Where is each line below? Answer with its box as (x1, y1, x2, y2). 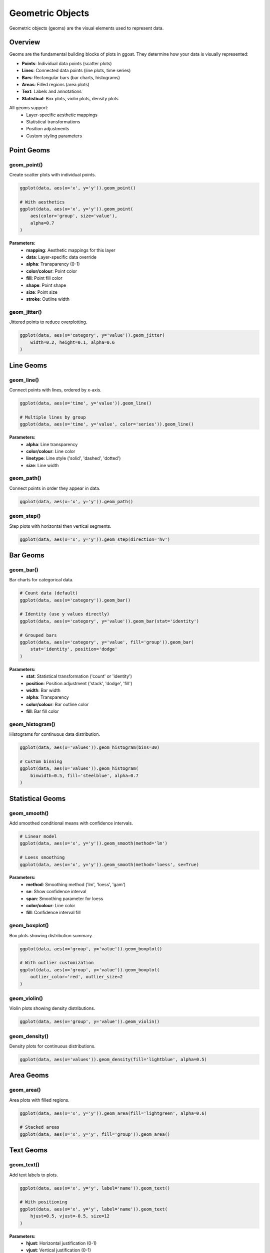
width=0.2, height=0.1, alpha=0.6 (30, 339, 115, 345)
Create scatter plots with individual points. (9, 171, 96, 177)
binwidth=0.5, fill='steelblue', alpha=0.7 (30, 772, 138, 778)
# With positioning (19, 1199, 67, 1205)
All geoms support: (9, 105, 48, 111)
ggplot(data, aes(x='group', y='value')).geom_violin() (19, 1019, 160, 1024)
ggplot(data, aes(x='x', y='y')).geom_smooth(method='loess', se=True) (19, 862, 199, 867)
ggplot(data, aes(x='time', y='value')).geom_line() (19, 400, 152, 406)
